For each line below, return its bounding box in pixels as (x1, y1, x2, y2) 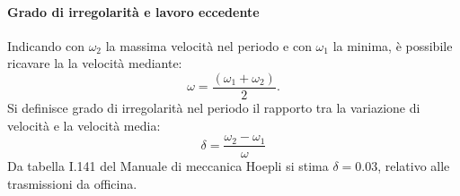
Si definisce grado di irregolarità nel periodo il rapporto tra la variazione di (7, 98, 420, 117)
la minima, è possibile (332, 36, 453, 55)
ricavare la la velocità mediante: (7, 54, 182, 72)
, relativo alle (377, 157, 450, 175)
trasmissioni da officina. (7, 174, 137, 192)
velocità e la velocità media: (7, 115, 161, 134)
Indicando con (7, 36, 84, 55)
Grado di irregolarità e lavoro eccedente (7, 2, 260, 21)
